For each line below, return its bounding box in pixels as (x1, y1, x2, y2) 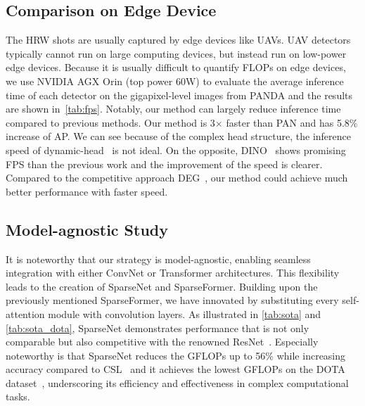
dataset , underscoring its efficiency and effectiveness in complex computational (6, 375, 349, 390)
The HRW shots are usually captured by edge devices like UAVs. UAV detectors (6, 32, 351, 47)
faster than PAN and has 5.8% (226, 115, 358, 129)
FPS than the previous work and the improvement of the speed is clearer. (6, 156, 323, 171)
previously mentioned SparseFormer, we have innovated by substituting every (6, 293, 339, 307)
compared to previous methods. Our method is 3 (6, 115, 215, 129)
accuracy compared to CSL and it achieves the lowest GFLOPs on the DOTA (6, 362, 345, 376)
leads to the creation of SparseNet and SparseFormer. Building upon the (6, 279, 318, 293)
